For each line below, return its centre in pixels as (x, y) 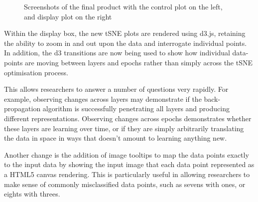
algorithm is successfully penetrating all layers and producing (136, 108)
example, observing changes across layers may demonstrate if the (103, 99)
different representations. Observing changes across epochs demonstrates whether (128, 118)
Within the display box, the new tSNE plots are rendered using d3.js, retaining (125, 33)
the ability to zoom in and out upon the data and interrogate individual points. (126, 43)
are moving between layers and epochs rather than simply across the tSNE (139, 62)
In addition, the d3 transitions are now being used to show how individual (117, 53)
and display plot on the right (68, 16)
